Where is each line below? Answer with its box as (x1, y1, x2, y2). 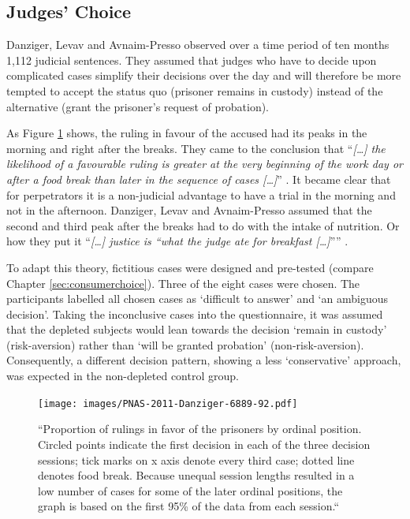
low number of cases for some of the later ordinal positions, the (38, 482, 343, 498)
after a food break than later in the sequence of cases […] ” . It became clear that (6, 170, 391, 187)
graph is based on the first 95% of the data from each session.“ (38, 498, 340, 514)
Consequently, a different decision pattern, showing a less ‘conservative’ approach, (6, 352, 401, 368)
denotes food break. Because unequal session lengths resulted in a (38, 467, 355, 484)
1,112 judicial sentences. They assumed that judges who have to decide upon (6, 51, 377, 68)
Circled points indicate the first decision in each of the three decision (38, 435, 371, 452)
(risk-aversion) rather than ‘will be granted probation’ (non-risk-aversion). (6, 336, 364, 353)
